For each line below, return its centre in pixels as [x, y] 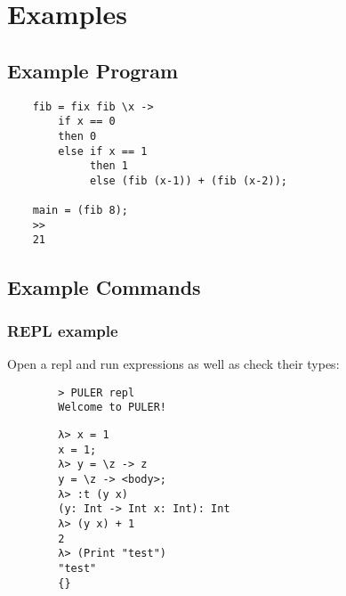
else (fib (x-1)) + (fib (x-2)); [189, 180]
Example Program [93, 70]
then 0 [77, 136]
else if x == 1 [103, 151]
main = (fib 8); [80, 211]
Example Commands [104, 286]
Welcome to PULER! [112, 408]
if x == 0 [87, 122]
